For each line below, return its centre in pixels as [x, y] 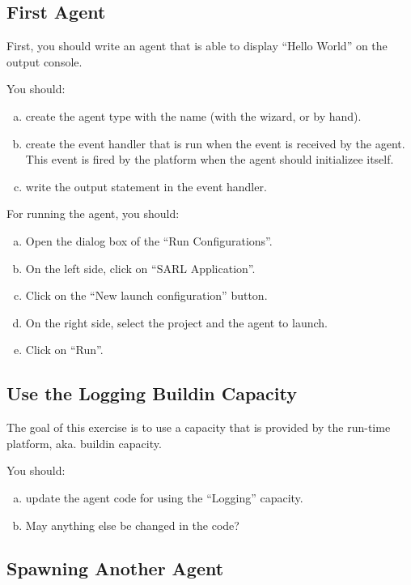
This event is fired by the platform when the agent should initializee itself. [210, 159]
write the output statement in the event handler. [146, 186]
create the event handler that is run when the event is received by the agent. [215, 143]
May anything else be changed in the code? [132, 525]
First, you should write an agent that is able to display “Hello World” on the [197, 46]
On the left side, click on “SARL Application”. [140, 268]
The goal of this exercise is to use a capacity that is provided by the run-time [199, 427]
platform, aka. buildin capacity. [84, 443]
